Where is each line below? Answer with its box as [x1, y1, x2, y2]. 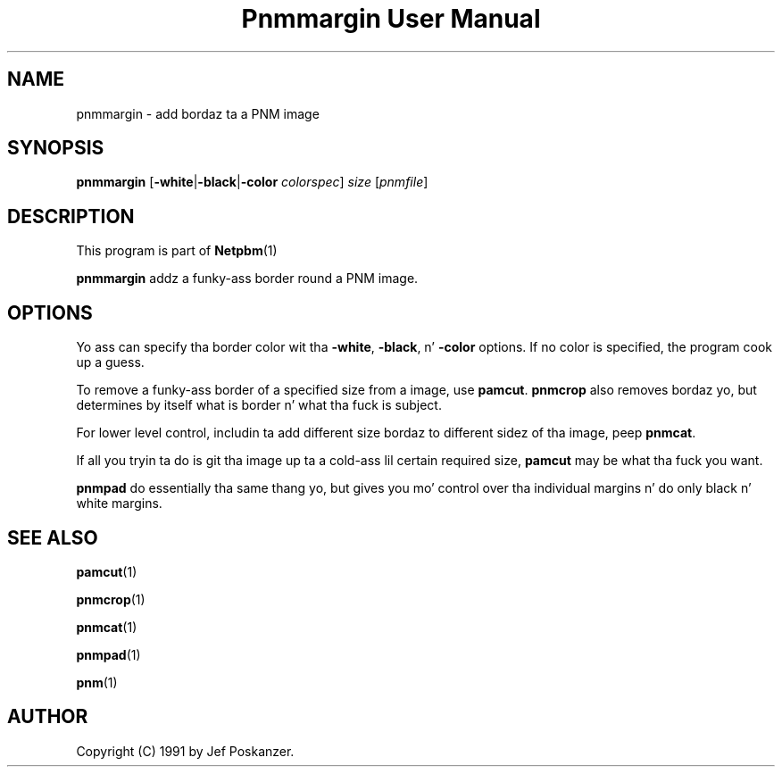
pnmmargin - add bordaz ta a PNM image [76, 105, 320, 121]
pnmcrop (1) [76, 591, 146, 607]
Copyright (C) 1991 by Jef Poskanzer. [76, 743, 295, 759]
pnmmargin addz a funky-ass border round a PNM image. [76, 270, 419, 287]
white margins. [76, 495, 162, 512]
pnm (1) [76, 674, 118, 690]
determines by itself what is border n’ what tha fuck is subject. [76, 397, 442, 413]
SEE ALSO [7, 526, 98, 549]
